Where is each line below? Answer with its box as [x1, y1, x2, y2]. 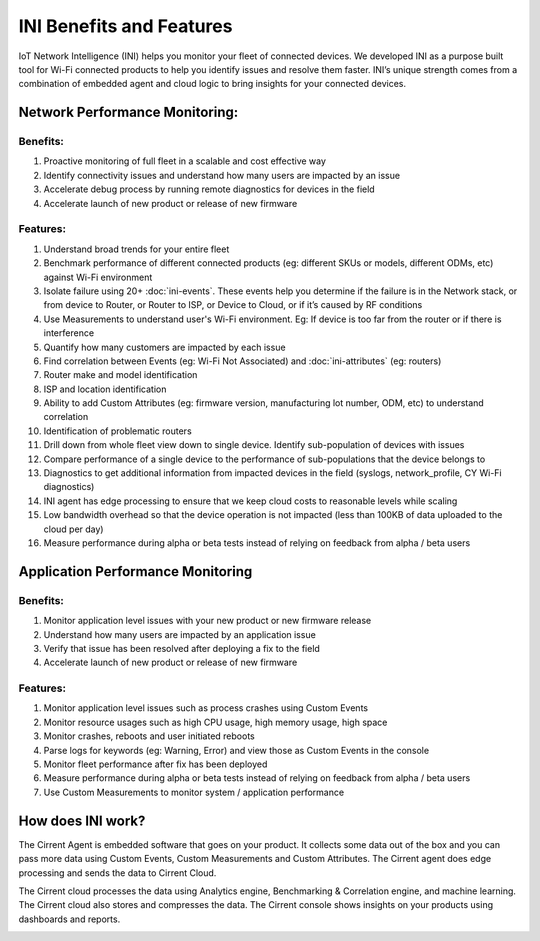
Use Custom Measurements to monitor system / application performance [43, 786, 345, 798]
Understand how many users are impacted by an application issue [43, 628, 317, 640]
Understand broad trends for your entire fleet [43, 243, 230, 255]
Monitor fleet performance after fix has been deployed [43, 758, 268, 770]
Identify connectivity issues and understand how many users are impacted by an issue [43, 169, 400, 181]
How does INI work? [18, 812, 146, 829]
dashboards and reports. [18, 913, 121, 925]
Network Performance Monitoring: [18, 104, 239, 121]
